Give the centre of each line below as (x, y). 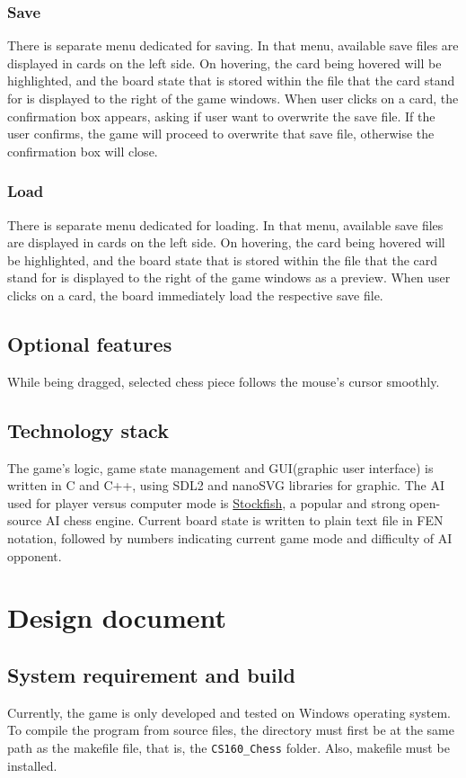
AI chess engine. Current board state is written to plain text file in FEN (244, 520)
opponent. (35, 555)
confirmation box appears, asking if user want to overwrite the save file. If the (221, 116)
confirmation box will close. (83, 151)
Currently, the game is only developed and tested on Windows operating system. (229, 712)
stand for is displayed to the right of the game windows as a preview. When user (229, 277)
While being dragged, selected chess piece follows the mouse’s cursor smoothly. (224, 381)
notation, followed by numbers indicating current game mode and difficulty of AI (230, 537)
